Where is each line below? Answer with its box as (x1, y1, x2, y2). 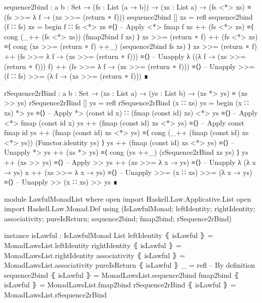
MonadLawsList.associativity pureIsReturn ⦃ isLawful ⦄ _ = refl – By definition (4, 260, 255, 270)
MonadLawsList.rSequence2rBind (4, 289, 107, 300)
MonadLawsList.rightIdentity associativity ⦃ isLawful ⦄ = (4, 250, 185, 260)
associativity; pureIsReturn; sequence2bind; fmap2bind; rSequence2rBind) (4, 213, 232, 223)
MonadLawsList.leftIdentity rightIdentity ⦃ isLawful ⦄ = (4, 240, 181, 251)
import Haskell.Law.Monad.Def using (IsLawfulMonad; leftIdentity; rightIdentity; (4, 203, 255, 214)
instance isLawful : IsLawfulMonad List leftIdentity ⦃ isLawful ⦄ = (4, 230, 213, 240)
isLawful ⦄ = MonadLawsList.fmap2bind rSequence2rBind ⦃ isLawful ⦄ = (4, 279, 236, 290)
